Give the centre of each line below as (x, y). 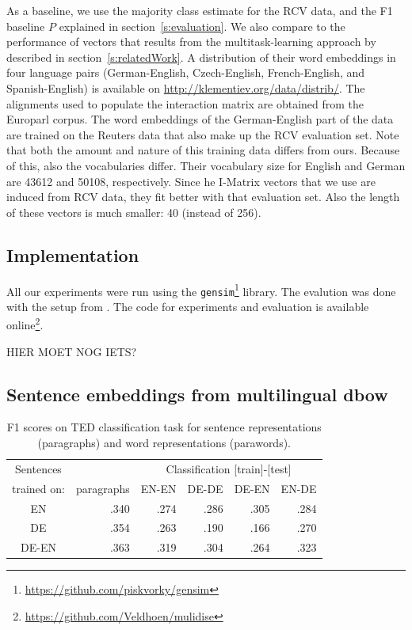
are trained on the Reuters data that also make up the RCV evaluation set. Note (203, 134)
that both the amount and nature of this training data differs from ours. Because (203, 150)
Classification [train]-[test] (229, 468)
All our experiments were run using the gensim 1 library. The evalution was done (201, 290)
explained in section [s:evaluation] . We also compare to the (202, 26)
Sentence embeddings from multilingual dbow (197, 394)
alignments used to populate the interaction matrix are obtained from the (185, 103)
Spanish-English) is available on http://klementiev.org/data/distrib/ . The (186, 87)
